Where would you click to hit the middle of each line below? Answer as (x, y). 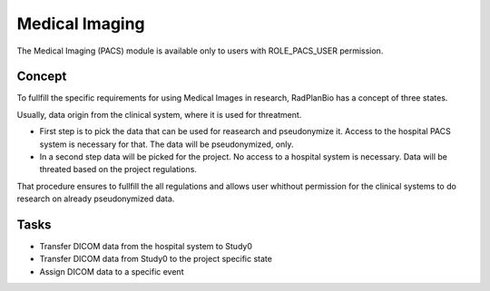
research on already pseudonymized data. (96, 199)
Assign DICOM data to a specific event (112, 271)
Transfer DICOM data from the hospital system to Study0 (146, 247)
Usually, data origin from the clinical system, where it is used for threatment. (159, 114)
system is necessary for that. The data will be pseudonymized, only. (167, 144)
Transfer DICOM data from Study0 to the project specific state (156, 259)
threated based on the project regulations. (118, 170)
